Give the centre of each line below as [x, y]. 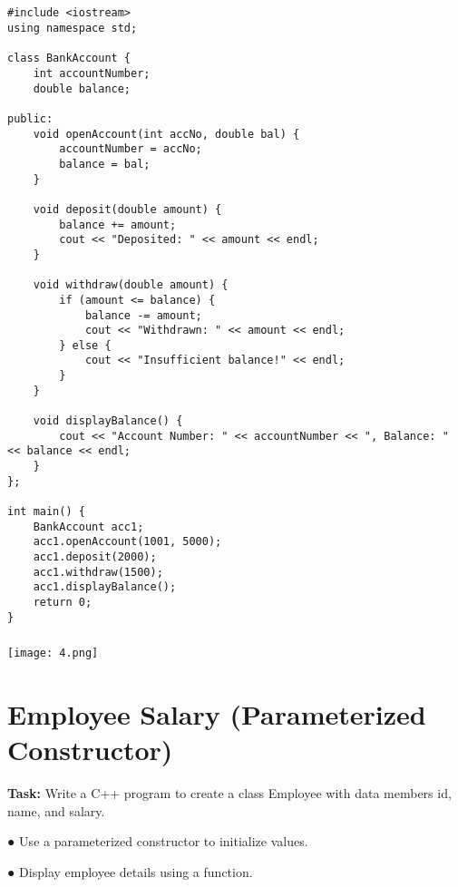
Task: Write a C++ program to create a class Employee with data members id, [229, 793]
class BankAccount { [69, 58]
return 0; [63, 602]
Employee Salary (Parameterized [217, 714]
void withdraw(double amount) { [131, 285]
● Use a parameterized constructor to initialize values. [158, 841]
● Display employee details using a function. [130, 871]
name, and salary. [56, 810]
